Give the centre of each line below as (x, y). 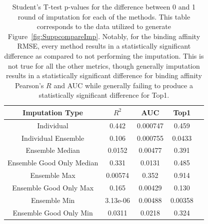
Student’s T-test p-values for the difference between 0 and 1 (104, 7)
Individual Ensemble (53, 138)
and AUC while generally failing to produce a (123, 85)
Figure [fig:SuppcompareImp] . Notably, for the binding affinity (104, 36)
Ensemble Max (53, 175)
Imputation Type (53, 112)
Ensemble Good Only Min (53, 212)
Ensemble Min (53, 200)
